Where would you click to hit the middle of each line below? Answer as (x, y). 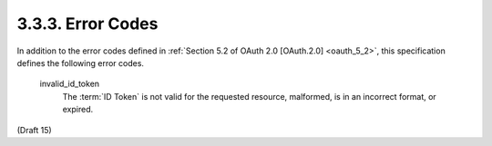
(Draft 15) (34, 130)
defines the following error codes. (81, 63)
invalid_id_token (70, 84)
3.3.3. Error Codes (87, 24)
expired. (78, 110)
